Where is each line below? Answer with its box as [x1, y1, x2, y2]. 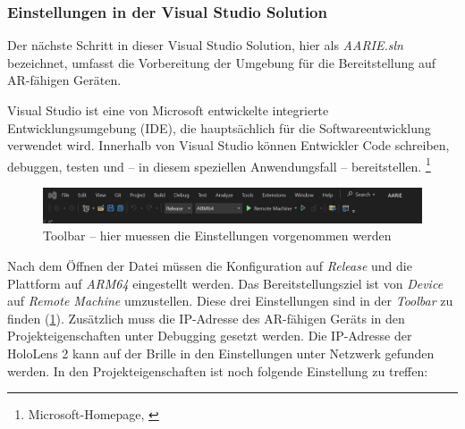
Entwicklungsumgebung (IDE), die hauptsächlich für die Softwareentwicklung [7, 118, 431, 137]
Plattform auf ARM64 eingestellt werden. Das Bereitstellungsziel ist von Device [7, 273, 444, 292]
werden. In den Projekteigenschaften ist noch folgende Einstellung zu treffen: [7, 361, 428, 380]
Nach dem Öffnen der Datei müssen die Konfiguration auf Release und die [7, 256, 412, 274]
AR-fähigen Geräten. [7, 71, 122, 89]
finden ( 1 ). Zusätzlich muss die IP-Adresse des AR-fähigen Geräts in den [7, 308, 405, 327]
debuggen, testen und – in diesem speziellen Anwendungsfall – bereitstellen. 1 [7, 154, 431, 175]
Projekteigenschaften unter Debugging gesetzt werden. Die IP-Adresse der [7, 326, 412, 345]
